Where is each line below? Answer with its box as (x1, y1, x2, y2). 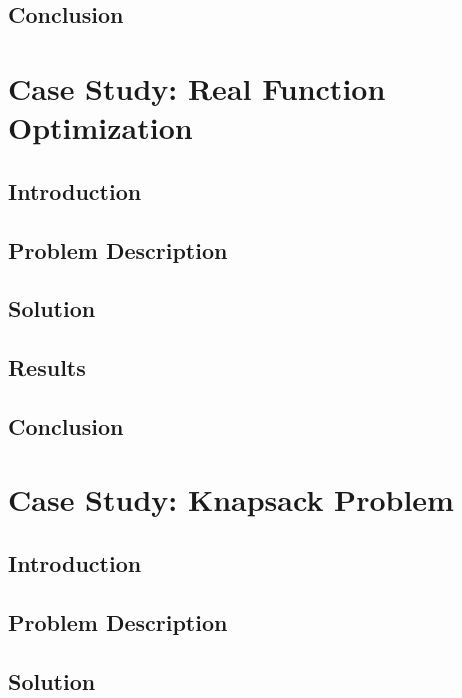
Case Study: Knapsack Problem (8, 479, 454, 520)
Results (8, 352, 86, 383)
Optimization (8, 107, 193, 148)
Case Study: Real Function (8, 67, 386, 108)
